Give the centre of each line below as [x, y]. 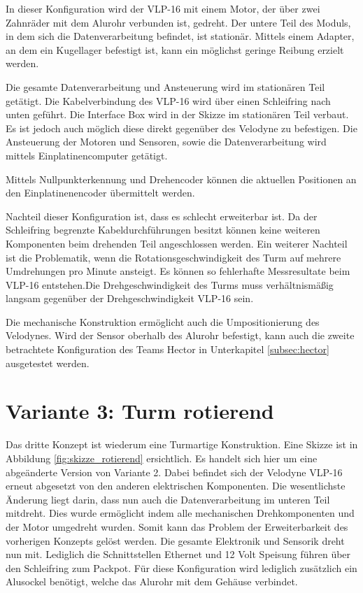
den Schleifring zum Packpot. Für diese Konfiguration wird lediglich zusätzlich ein [181, 567]
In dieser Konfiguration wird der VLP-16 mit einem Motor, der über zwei [163, 8]
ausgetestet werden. [48, 363]
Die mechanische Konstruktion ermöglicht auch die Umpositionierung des [163, 321]
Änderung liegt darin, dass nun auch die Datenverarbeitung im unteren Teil [168, 499]
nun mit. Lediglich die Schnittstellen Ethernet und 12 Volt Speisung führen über [178, 554]
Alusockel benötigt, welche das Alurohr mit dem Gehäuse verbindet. [152, 581]
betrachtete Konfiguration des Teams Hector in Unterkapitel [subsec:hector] [168, 349]
